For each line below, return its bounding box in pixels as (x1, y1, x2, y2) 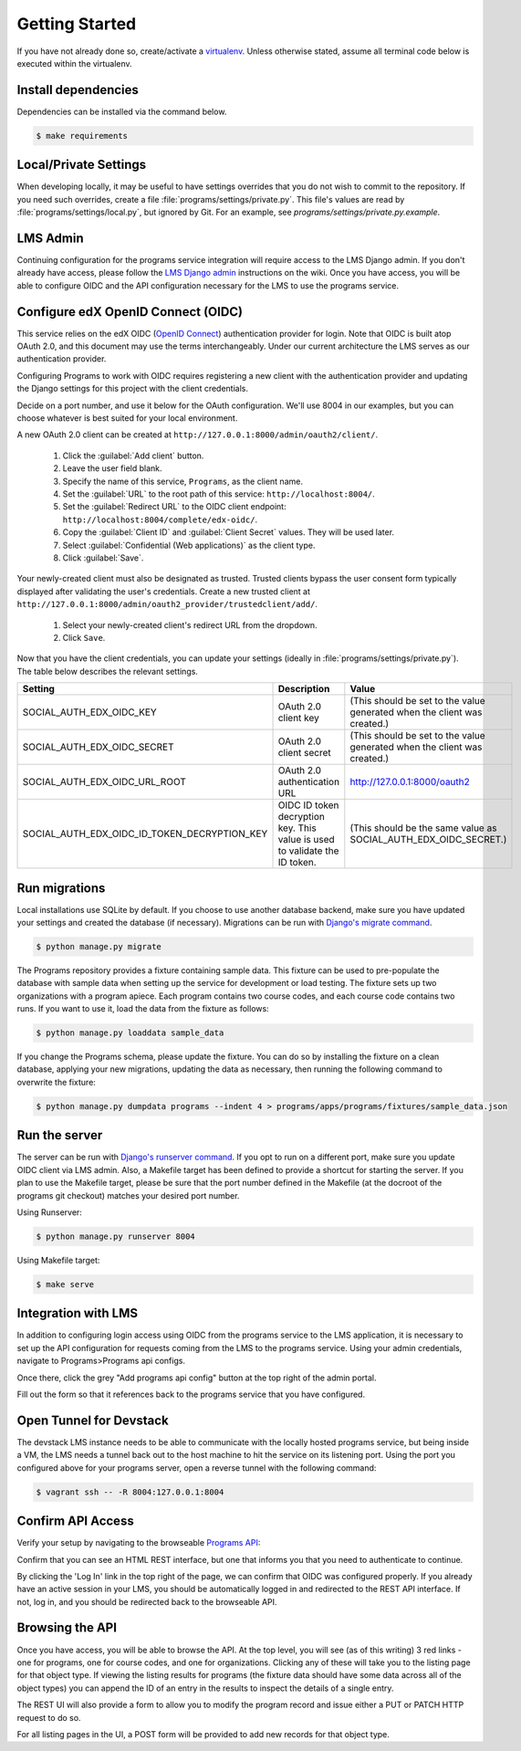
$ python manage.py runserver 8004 (36, 1231, 195, 1242)
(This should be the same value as (349, 822, 497, 834)
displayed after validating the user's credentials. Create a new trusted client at (16, 585, 310, 597)
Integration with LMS (16, 1305, 139, 1321)
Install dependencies (16, 82, 139, 98)
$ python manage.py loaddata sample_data (36, 1028, 224, 1038)
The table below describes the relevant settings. (16, 666, 198, 676)
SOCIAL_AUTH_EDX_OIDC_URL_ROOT (22, 776, 186, 789)
